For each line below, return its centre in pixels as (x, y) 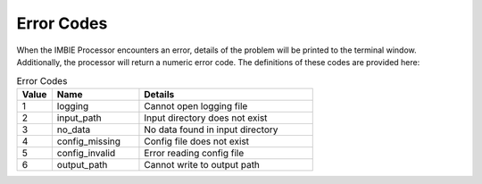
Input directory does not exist (206, 118)
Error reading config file (194, 153)
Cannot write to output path (202, 164)
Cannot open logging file (196, 105)
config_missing (88, 141)
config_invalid (86, 153)
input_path (79, 118)
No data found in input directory (211, 130)
